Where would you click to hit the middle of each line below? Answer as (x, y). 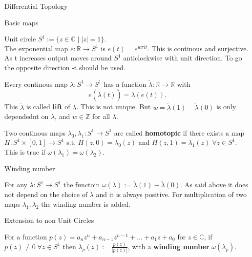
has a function (125, 84)
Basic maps (21, 22)
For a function (26, 236)
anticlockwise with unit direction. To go (183, 58)
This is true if (25, 151)
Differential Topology (36, 6)
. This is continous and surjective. (198, 48)
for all (101, 116)
